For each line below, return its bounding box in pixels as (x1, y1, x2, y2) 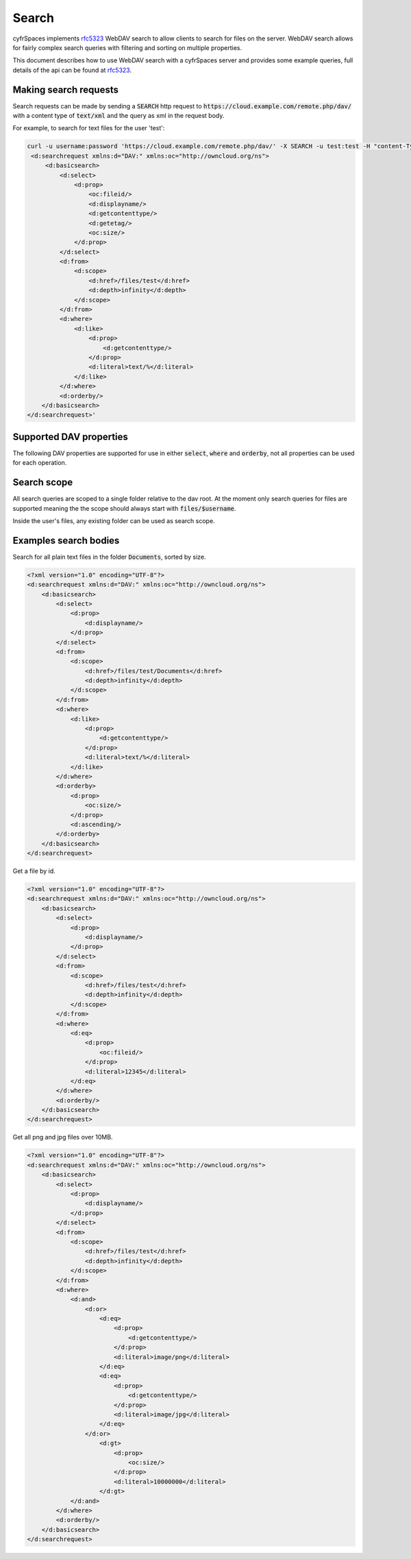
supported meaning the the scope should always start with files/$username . (12, 504, 236, 512)
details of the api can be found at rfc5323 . (12, 66, 132, 74)
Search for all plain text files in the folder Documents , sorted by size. (12, 553, 206, 561)
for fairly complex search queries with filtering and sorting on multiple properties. (12, 43, 242, 51)
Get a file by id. (12, 867, 56, 875)
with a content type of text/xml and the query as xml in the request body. (12, 112, 225, 120)
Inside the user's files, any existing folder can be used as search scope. (12, 516, 215, 524)
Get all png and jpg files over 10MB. (12, 1133, 113, 1141)
